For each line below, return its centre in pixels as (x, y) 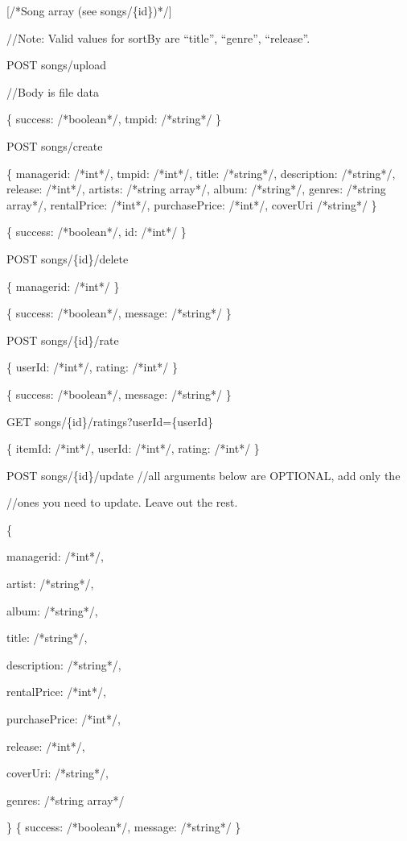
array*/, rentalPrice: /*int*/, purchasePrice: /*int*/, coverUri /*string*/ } (192, 204)
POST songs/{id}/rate (63, 340)
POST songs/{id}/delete (68, 258)
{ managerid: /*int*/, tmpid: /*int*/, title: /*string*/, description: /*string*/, (201, 173)
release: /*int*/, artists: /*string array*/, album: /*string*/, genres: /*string (196, 189)
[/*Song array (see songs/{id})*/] (89, 10)
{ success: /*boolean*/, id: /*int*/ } (97, 232)
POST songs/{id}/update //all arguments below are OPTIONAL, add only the (203, 475)
